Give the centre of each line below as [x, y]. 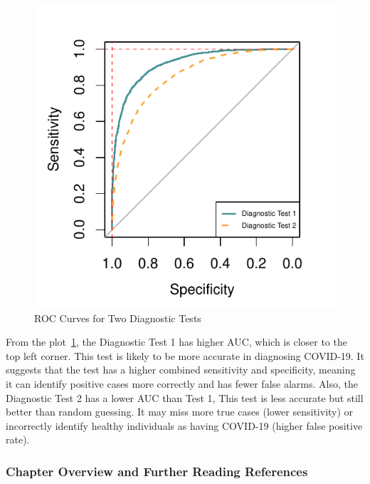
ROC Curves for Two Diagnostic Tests [118, 318]
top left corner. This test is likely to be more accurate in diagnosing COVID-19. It [185, 355]
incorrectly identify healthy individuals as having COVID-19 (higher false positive [184, 425]
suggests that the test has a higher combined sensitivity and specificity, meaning [181, 370]
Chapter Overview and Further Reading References [157, 471]
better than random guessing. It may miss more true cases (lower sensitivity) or [180, 412]
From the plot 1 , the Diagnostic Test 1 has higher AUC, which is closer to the [176, 342]
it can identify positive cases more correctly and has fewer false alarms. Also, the [182, 383]
